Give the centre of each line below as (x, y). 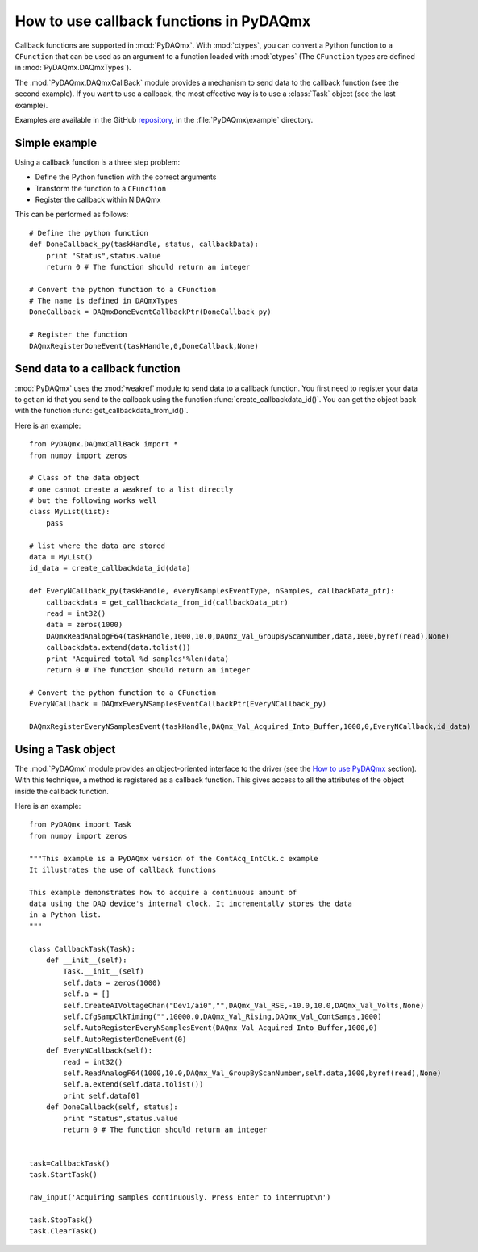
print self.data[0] (102, 1095)
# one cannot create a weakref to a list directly (131, 489)
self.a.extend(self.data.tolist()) (133, 1085)
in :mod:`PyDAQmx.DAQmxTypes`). (73, 68)
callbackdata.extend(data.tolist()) (118, 647)
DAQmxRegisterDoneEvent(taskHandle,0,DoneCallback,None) (144, 346)
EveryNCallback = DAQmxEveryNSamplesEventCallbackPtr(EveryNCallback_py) (178, 704)
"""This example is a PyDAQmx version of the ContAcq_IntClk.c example (174, 858)
